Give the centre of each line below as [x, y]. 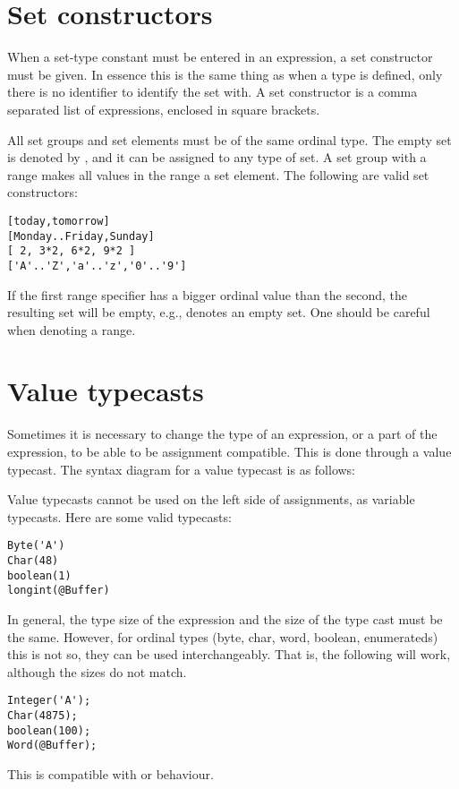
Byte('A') [36, 546]
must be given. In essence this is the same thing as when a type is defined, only [225, 74]
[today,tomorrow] [59, 221]
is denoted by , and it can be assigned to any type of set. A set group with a [217, 157]
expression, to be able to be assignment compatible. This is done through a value [229, 451]
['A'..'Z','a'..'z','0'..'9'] [97, 266]
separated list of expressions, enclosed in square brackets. [164, 109]
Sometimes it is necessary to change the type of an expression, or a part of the [222, 434]
